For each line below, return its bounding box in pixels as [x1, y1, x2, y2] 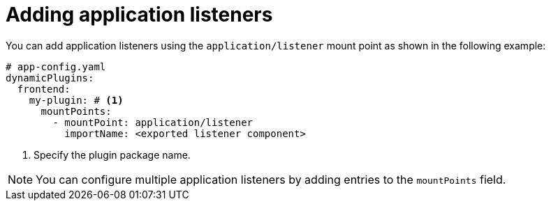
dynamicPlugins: [6, 72, 94, 84]
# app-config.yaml [6, 61, 106, 72]
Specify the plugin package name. [34, 148, 191, 161]
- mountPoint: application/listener [52, 116, 254, 128]
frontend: [17, 83, 71, 95]
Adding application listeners [6, 3, 273, 26]
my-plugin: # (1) [29, 94, 124, 106]
